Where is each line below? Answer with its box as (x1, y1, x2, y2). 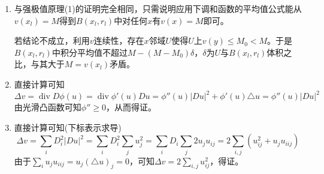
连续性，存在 (93, 34, 144, 47)
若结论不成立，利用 (14, 34, 90, 47)
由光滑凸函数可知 (14, 101, 81, 113)
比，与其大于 (14, 58, 65, 70)
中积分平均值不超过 (52, 46, 128, 58)
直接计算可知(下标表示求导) (14, 121, 122, 133)
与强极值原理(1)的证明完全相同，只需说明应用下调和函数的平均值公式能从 (14, 2, 302, 14)
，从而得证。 (105, 101, 156, 113)
